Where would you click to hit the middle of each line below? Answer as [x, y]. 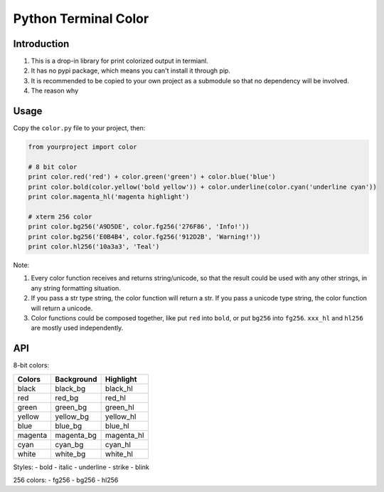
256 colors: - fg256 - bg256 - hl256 [66, 480]
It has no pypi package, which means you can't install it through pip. [131, 70]
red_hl [115, 397]
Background [76, 379]
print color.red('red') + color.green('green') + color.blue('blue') [152, 177]
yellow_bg [72, 417]
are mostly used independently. [77, 328]
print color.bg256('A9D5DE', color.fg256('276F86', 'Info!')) [139, 227]
